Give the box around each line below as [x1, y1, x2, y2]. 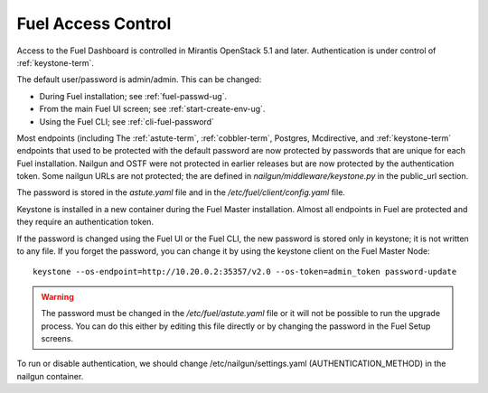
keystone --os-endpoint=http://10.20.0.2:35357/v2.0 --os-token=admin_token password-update [33, 267, 457, 277]
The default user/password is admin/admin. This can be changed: [16, 74, 262, 85]
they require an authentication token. [16, 217, 154, 228]
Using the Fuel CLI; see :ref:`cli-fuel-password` [39, 116, 214, 126]
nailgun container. [16, 370, 84, 381]
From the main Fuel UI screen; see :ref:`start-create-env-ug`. [39, 104, 266, 115]
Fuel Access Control [16, 14, 172, 33]
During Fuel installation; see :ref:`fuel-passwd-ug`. [39, 90, 228, 101]
